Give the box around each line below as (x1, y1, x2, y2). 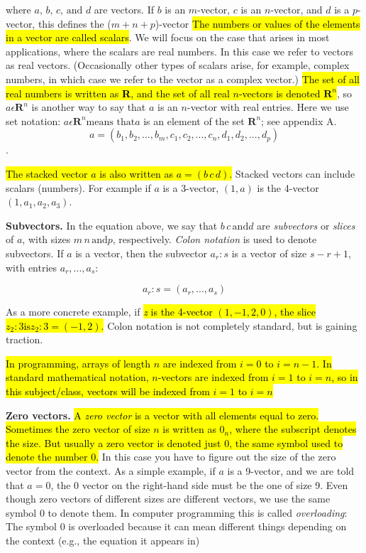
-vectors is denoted (238, 85, 321, 100)
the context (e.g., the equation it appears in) (6, 533, 200, 547)
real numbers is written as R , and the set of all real (6, 85, 230, 100)
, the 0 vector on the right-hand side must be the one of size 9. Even (50, 477, 348, 492)
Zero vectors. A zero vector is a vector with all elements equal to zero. (6, 407, 319, 422)
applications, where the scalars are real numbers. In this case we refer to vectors (6, 43, 353, 58)
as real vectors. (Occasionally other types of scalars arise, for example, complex (6, 58, 350, 73)
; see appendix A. (261, 113, 337, 128)
